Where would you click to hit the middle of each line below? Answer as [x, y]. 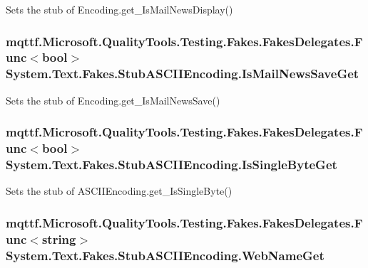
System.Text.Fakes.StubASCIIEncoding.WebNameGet [165, 255]
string [59, 238]
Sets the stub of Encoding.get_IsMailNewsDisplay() [119, 9]
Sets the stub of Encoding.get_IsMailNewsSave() [113, 100]
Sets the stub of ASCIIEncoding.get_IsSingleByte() [119, 191]
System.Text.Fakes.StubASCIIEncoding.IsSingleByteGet [172, 165]
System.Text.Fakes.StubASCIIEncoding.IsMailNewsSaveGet [183, 74]
